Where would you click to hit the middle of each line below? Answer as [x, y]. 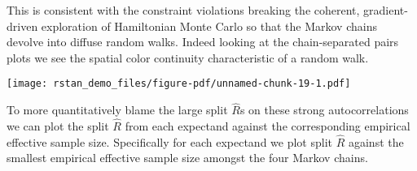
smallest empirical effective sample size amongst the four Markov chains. [187, 158]
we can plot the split [58, 126]
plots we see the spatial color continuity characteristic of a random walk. [188, 57]
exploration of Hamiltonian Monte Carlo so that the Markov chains [209, 26]
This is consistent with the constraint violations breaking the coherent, [183, 10]
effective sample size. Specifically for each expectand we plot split [169, 141]
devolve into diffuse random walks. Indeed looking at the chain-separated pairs [203, 42]
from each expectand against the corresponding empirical [268, 126]
